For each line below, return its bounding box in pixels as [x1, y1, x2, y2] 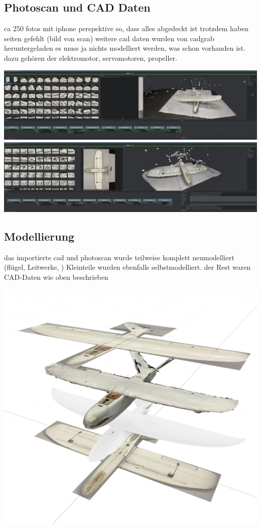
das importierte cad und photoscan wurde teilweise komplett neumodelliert [4, 252, 234, 262]
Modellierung [4, 228, 75, 244]
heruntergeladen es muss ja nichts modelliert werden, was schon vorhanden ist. [4, 43, 245, 53]
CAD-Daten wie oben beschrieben [4, 271, 108, 282]
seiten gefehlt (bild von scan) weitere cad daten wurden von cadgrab [4, 33, 214, 43]
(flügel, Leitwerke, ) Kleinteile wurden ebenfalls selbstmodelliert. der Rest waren [4, 262, 251, 272]
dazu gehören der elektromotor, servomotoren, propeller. [4, 52, 177, 63]
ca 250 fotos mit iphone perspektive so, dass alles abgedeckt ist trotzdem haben [4, 23, 249, 34]
